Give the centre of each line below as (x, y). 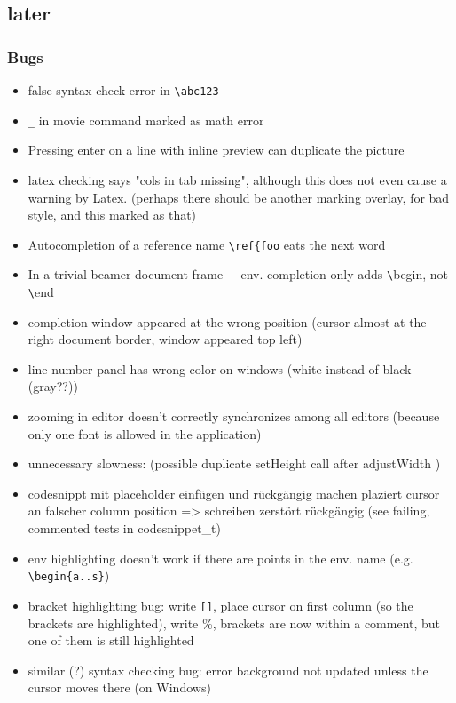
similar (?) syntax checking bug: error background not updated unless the (228, 670)
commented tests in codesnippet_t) (125, 528)
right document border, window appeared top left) (165, 339)
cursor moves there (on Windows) (119, 687)
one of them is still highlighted (111, 640)
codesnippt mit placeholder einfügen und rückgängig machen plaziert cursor (234, 493)
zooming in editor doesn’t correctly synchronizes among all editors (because (234, 416)
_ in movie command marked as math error (146, 120)
